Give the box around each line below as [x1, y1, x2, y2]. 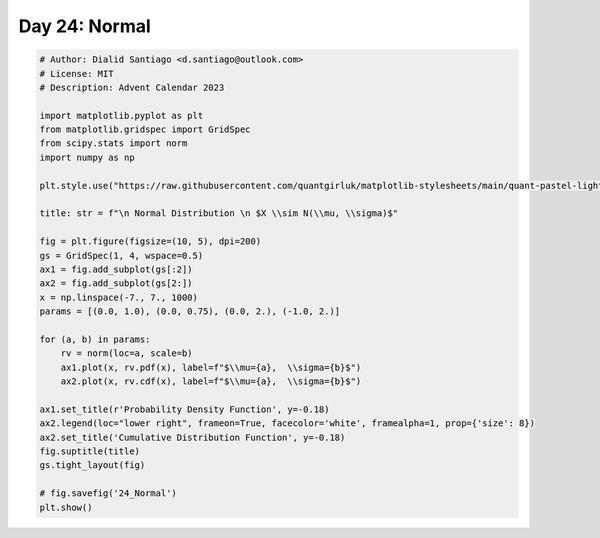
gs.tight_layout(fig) [39, 460, 146, 471]
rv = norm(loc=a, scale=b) [60, 348, 194, 359]
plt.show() [39, 501, 93, 513]
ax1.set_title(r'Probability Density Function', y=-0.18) [39, 403, 330, 415]
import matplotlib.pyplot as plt [39, 110, 204, 121]
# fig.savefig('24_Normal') [39, 488, 177, 499]
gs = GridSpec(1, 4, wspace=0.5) [39, 250, 204, 261]
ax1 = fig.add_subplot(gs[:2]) [39, 264, 194, 275]
